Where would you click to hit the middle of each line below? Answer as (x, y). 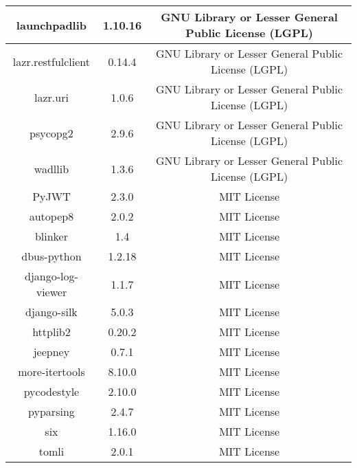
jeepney (51, 352)
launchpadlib (51, 25)
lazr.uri (51, 97)
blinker (51, 236)
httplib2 (51, 332)
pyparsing (51, 411)
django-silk (51, 312)
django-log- (51, 276)
